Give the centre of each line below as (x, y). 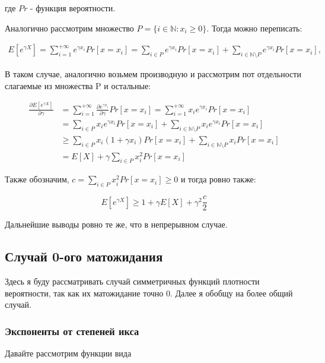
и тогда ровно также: (218, 179)
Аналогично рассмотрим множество (69, 28)
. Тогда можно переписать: (254, 28)
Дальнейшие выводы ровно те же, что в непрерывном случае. (116, 224)
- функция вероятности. (73, 8)
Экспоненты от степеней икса (72, 331)
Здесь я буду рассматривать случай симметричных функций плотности (132, 281)
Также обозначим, (37, 179)
